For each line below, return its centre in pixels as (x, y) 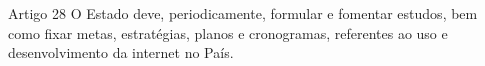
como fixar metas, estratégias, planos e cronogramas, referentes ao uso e (228, 32)
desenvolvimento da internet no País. (121, 52)
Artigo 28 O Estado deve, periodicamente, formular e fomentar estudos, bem (243, 13)
